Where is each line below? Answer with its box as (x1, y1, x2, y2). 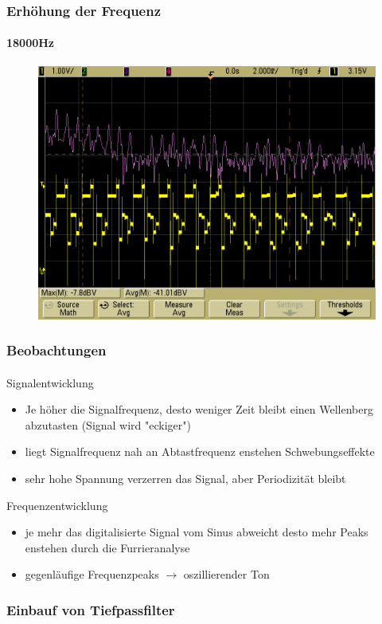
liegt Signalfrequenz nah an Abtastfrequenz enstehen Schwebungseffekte (25, 443, 375, 460)
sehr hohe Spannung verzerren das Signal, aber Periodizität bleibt (25, 470, 346, 487)
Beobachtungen (6, 340, 107, 360)
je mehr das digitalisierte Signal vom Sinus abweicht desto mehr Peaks (25, 524, 368, 540)
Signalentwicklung (6, 374, 94, 390)
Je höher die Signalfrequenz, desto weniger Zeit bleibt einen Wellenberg (25, 401, 373, 418)
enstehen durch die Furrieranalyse (25, 539, 190, 555)
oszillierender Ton (183, 566, 270, 583)
